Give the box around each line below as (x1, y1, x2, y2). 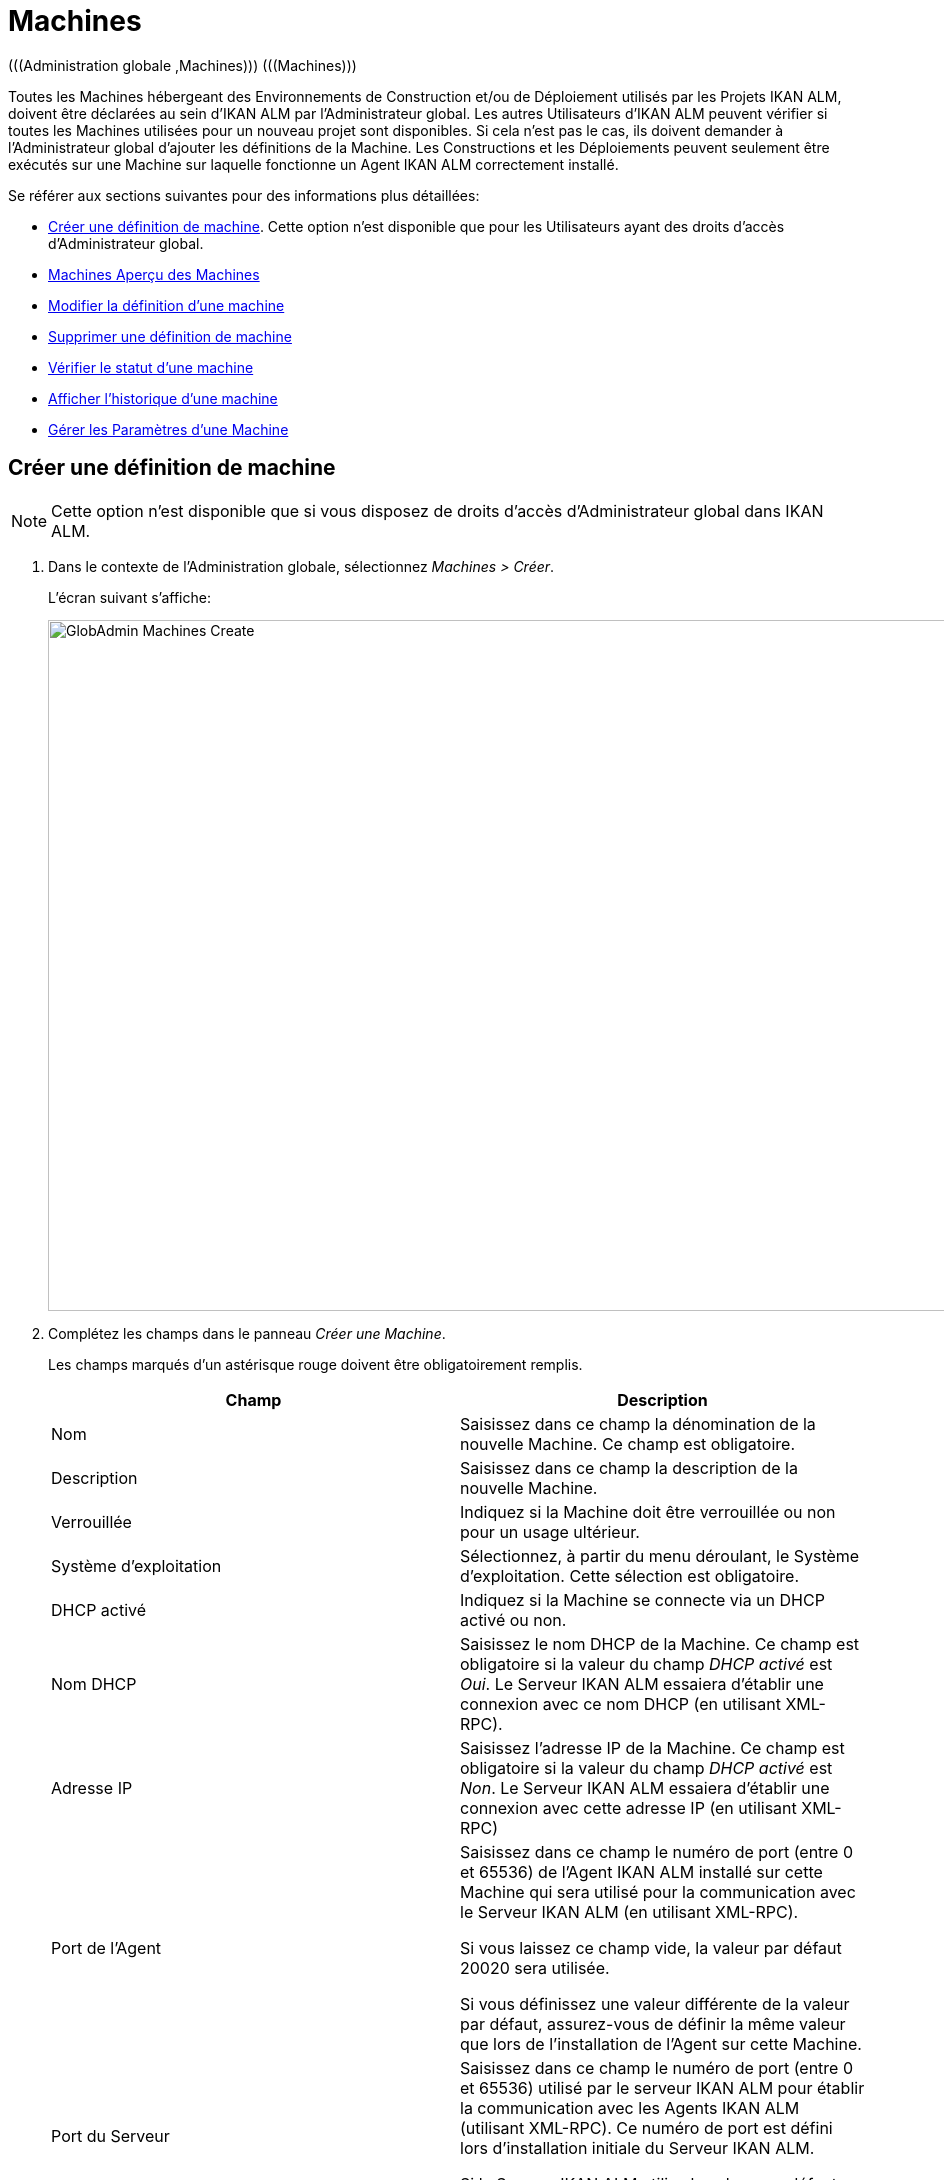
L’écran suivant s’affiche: (48, 588, 211, 606)
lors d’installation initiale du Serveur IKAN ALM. (460, 2137, 815, 2158)
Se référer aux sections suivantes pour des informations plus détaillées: (8, 186, 480, 204)
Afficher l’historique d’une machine (48, 389, 278, 407)
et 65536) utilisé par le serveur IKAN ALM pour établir (460, 2077, 865, 2098)
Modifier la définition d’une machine (48, 296, 285, 314)
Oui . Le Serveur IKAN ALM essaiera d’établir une (460, 1673, 824, 1694)
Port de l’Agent (51, 1937, 162, 1958)
